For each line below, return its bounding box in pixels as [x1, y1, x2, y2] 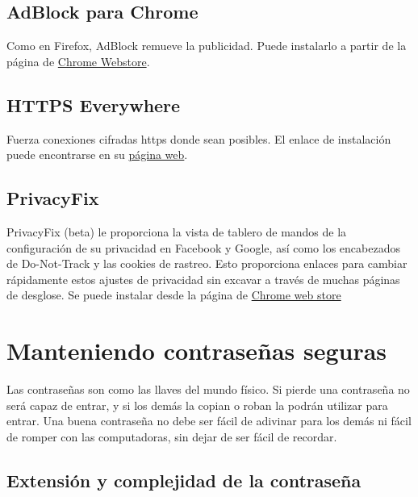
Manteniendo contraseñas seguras [6, 334, 387, 367]
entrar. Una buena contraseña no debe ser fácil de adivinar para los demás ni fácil [6, 412, 412, 429]
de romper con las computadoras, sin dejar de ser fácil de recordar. [6, 428, 337, 445]
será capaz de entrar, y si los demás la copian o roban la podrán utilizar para [6, 396, 388, 413]
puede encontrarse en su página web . [6, 146, 188, 163]
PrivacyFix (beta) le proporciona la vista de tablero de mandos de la [6, 223, 347, 240]
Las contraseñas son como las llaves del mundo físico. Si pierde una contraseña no [6, 381, 410, 398]
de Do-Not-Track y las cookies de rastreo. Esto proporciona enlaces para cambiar [6, 255, 408, 272]
